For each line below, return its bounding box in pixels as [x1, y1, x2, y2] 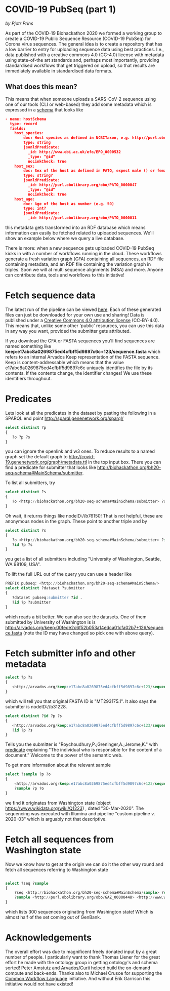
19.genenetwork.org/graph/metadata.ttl [5, 459, 88, 465]
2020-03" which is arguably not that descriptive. [5, 816, 107, 822]
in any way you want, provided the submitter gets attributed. [5, 328, 131, 334]
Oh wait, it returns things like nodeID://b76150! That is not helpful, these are [5, 512, 163, 519]
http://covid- [68, 454, 95, 460]
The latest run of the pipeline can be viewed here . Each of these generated [5, 306, 161, 312]
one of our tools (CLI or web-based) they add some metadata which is [5, 101, 152, 107]
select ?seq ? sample [5, 881, 49, 886]
